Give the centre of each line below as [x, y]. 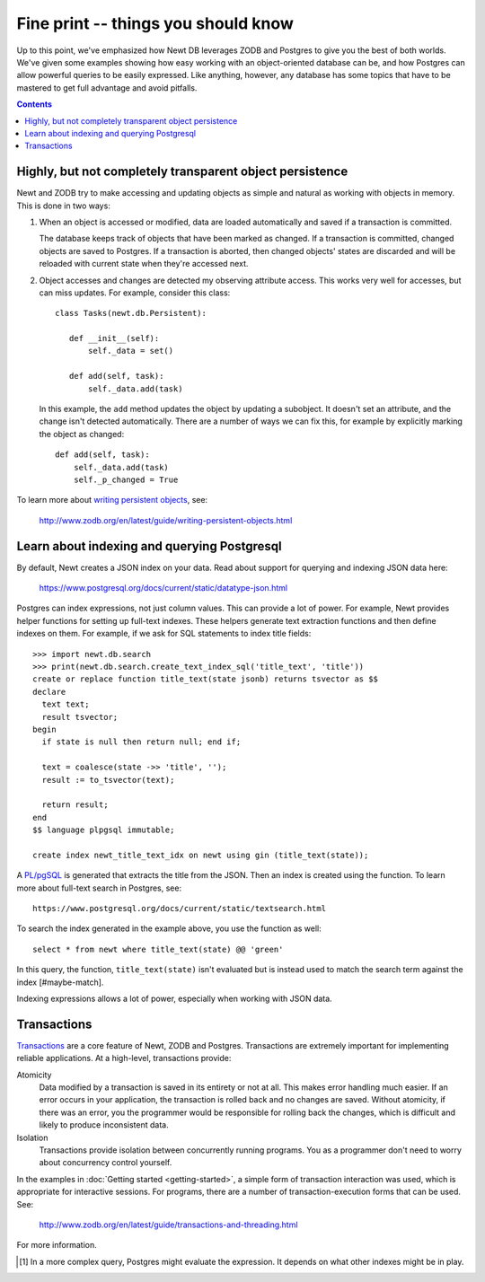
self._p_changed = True [126, 480]
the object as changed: [82, 434]
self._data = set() [131, 351]
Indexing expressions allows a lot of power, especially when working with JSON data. [174, 999]
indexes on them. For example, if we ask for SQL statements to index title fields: [164, 634]
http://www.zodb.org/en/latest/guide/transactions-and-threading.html [168, 1225]
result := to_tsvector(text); [108, 780]
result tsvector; [80, 717]
